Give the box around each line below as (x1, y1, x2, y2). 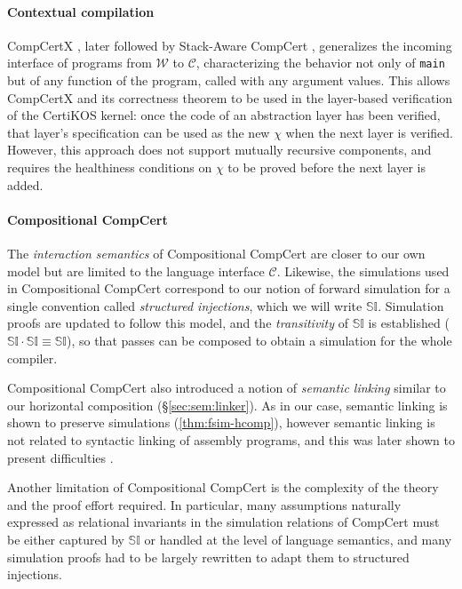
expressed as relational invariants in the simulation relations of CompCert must (7, 513, 440, 531)
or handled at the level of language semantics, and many (144, 529, 452, 548)
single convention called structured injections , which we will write (7, 296, 362, 314)
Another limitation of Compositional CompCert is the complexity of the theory (7, 478, 439, 497)
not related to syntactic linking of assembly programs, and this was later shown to (7, 430, 455, 449)
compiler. (7, 348, 58, 367)
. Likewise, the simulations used (276, 261, 450, 280)
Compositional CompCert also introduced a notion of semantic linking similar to (7, 378, 446, 397)
